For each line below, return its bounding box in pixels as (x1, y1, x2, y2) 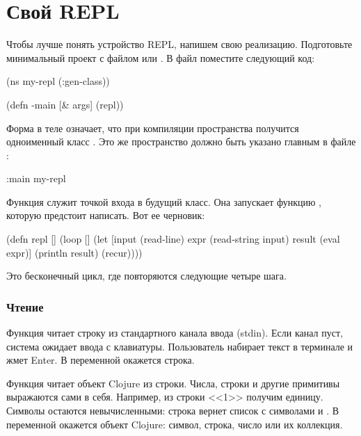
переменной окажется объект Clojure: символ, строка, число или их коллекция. (6, 417, 343, 431)
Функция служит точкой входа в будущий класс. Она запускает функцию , (6, 194, 322, 209)
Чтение (6, 298, 44, 315)
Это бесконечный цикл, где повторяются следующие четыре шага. (6, 268, 287, 283)
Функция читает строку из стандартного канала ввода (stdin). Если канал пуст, (6, 325, 343, 340)
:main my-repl (6, 171, 66, 186)
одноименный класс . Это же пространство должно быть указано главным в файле (6, 134, 356, 149)
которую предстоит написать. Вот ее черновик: (6, 208, 205, 223)
